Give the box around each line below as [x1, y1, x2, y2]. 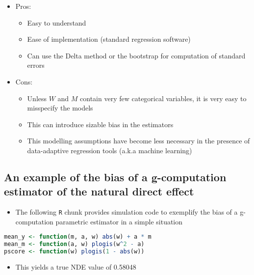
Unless [27, 93, 47, 103]
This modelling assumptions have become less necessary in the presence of [27, 136, 250, 146]
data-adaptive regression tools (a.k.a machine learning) [27, 145, 192, 155]
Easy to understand [27, 17, 86, 27]
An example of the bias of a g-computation [4, 169, 227, 184]
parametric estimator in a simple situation [55, 216, 183, 226]
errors [27, 60, 45, 70]
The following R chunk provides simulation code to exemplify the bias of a [15, 207, 238, 217]
